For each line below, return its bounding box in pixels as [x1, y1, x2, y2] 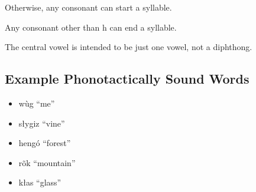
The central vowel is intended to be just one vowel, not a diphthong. [5, 41, 252, 53]
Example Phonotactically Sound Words [5, 69, 249, 88]
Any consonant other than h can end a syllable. [5, 21, 177, 33]
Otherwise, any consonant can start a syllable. [5, 1, 172, 13]
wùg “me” [18, 97, 55, 109]
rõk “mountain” [18, 156, 76, 168]
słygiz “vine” [18, 117, 65, 129]
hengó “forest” [18, 137, 71, 149]
